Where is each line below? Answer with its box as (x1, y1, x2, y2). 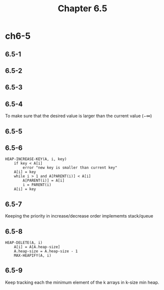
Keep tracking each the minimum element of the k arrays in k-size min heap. (5, 279, 160, 285)
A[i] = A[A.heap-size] (14, 244, 60, 249)
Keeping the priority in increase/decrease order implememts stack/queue (5, 213, 154, 219)
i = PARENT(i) (23, 182, 52, 188)
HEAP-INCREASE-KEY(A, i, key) (5, 157, 67, 162)
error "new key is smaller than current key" (23, 165, 118, 170)
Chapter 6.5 (57, 3, 108, 14)
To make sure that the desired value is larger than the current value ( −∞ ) (5, 113, 152, 119)
